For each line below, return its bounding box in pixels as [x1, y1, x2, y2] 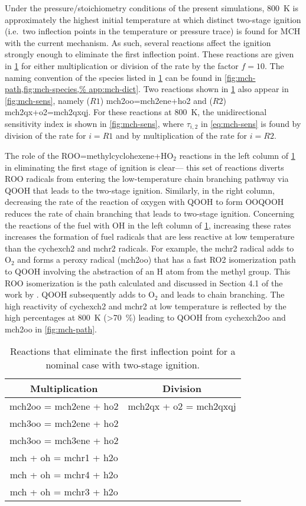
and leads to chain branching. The [161, 288, 285, 301]
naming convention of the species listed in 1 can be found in [5, 71, 222, 83]
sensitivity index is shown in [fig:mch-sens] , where [5, 117, 184, 129]
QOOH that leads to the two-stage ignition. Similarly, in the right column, [5, 184, 275, 196]
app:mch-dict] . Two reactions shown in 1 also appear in [89, 83, 289, 95]
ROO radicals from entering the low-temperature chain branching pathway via [5, 172, 289, 185]
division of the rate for [5, 129, 86, 142]
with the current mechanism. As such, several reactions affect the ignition [5, 36, 271, 48]
